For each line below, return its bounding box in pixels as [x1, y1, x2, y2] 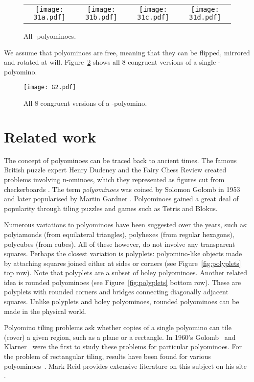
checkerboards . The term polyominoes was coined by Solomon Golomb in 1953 [4, 184, 240, 194]
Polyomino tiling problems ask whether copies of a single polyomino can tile [4, 322, 231, 333]
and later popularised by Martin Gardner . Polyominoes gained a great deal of [4, 193, 239, 204]
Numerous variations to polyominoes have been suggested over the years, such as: [4, 219, 248, 230]
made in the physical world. [4, 306, 87, 316]
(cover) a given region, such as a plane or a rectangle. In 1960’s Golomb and [4, 332, 236, 342]
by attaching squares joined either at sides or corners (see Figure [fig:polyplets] [4, 258, 241, 268]
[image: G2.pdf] [23, 84, 76, 91]
